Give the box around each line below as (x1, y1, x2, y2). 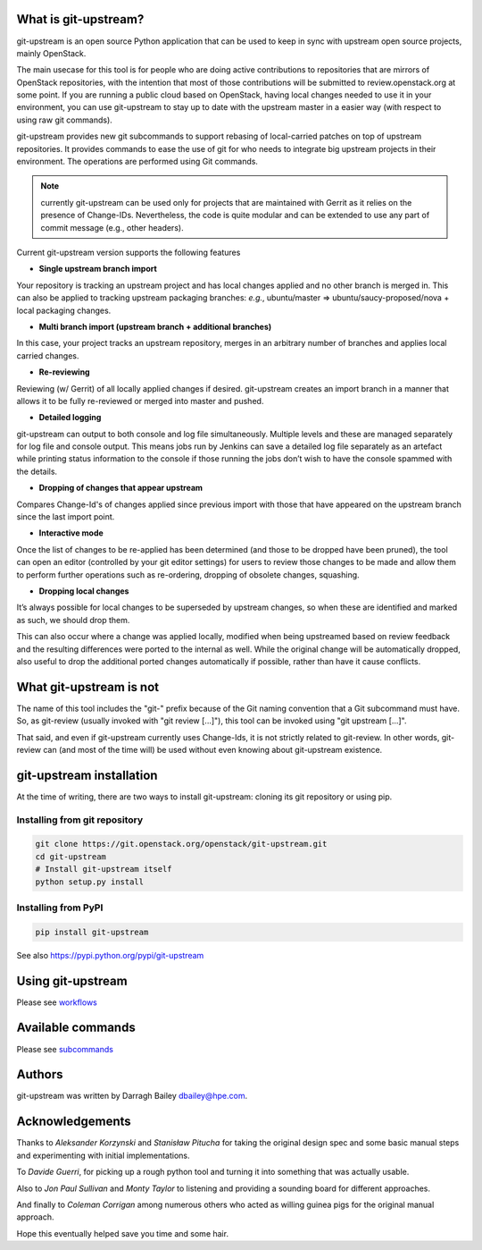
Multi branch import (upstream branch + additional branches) (38, 321, 272, 332)
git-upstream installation (16, 767, 158, 782)
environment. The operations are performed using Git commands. (16, 156, 259, 167)
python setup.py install (35, 876, 145, 887)
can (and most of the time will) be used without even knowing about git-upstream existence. (43, 745, 383, 755)
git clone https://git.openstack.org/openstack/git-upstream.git (35, 839, 328, 849)
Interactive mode (38, 528, 104, 538)
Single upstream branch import (38, 264, 158, 274)
